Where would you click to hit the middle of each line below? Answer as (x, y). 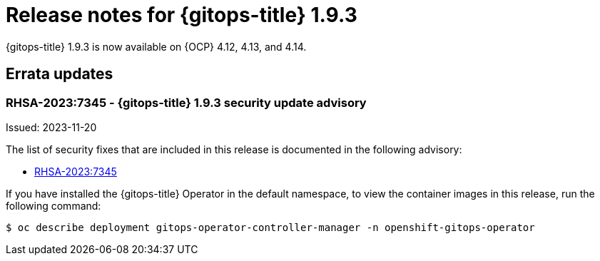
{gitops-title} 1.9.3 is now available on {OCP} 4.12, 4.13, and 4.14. (156, 46)
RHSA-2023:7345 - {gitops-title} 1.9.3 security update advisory (186, 102)
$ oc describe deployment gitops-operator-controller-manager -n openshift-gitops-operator (270, 227)
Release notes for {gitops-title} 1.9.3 (182, 15)
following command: (54, 205)
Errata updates (60, 74)
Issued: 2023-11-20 (51, 127)
